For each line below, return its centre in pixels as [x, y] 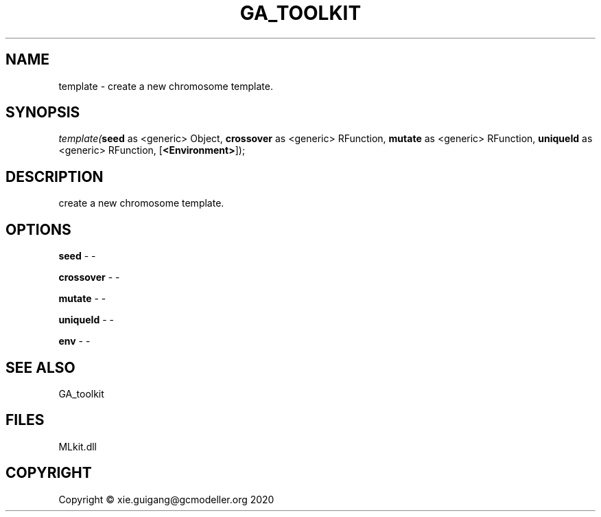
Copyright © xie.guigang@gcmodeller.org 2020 [166, 499]
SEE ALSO [40, 367]
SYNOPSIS [43, 113]
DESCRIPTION [55, 176]
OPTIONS [38, 229]
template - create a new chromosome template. [166, 86]
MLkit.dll [78, 446]
